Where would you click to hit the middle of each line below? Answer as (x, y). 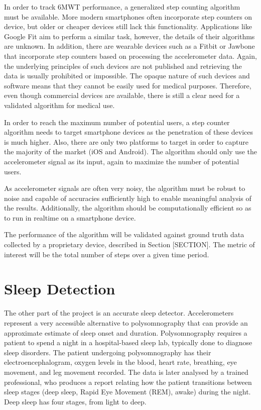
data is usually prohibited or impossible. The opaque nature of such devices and (127, 76)
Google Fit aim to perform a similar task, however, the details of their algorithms (129, 36)
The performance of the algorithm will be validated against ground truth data (124, 234)
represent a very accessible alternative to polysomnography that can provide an (126, 322)
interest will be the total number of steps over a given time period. (107, 254)
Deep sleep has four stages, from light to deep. (75, 401)
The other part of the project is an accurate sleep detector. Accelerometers (119, 313)
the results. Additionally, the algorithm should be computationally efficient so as (128, 208)
